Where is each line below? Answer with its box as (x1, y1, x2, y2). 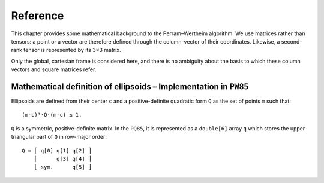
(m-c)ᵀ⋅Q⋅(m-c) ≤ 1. (22, 111, 82, 118)
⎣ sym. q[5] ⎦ (34, 164, 92, 170)
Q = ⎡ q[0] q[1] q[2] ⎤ (22, 147, 92, 154)
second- (281, 38, 302, 45)
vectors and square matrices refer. (11, 66, 97, 73)
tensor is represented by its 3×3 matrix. (23, 47, 121, 54)
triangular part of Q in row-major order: (11, 133, 107, 141)
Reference (11, 9, 64, 22)
